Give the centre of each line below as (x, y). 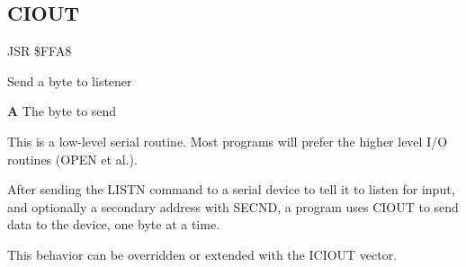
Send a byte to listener (70, 80)
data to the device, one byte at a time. (114, 224)
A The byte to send (62, 111)
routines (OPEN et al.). (72, 159)
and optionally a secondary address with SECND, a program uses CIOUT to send (233, 206)
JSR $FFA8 (40, 51)
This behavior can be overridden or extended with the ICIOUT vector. (202, 254)
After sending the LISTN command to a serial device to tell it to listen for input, (231, 189)
